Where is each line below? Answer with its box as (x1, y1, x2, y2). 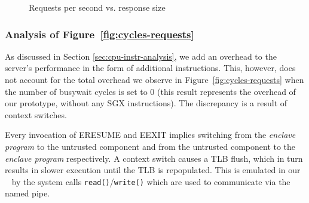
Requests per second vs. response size (29, 1, 166, 13)
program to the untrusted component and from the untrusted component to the (5, 140, 296, 152)
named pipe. (5, 187, 50, 199)
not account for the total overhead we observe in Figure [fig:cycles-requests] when (5, 73, 304, 85)
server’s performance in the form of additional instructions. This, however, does (5, 61, 296, 74)
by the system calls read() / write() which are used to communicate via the (11, 175, 290, 187)
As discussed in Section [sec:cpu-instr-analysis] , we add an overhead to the (5, 50, 277, 62)
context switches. (5, 108, 67, 121)
